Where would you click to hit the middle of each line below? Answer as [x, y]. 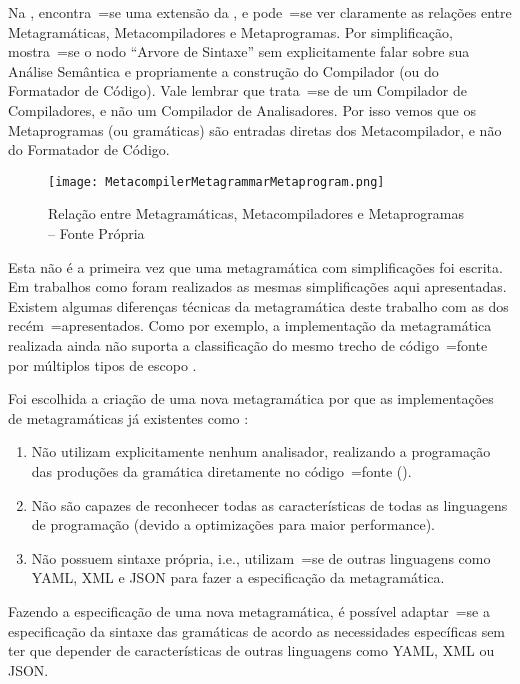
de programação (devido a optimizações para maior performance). [233, 524]
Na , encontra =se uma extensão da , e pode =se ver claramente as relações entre [260, 12]
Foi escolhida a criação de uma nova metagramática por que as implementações [251, 398]
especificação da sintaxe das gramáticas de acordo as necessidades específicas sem [257, 630]
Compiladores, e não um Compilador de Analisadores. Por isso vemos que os [242, 109]
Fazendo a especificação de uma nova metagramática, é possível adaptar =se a [249, 610]
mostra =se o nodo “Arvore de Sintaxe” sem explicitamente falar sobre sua [239, 51]
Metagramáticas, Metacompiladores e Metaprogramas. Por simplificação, [230, 31]
